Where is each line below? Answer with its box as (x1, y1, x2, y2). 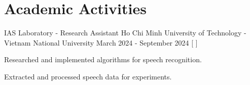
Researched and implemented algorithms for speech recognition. (4, 54, 202, 65)
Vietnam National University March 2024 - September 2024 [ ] (4, 37, 198, 48)
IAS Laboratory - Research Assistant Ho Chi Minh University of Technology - (4, 27, 246, 38)
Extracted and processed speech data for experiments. (4, 71, 172, 81)
